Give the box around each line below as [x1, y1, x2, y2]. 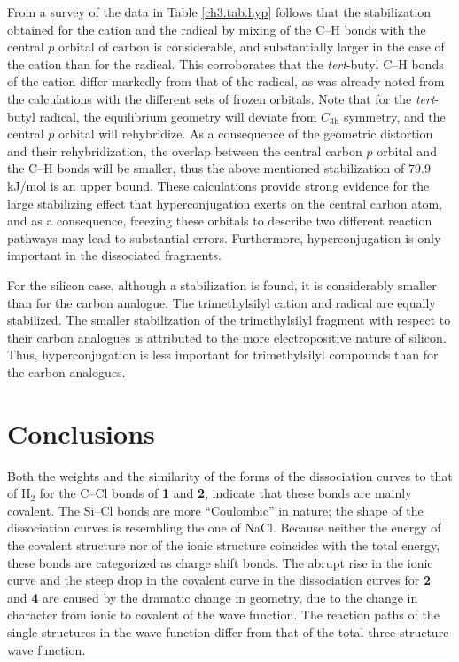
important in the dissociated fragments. [7, 246, 222, 264]
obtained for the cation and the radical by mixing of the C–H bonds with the [7, 20, 426, 38]
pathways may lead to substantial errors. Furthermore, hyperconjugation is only [7, 228, 441, 247]
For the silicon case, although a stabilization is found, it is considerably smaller [7, 275, 437, 294]
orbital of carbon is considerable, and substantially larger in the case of [58, 37, 445, 56]
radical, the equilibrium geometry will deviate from [39, 106, 317, 125]
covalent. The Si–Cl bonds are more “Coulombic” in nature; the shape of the [7, 500, 424, 519]
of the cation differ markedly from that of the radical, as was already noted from [7, 72, 445, 91]
